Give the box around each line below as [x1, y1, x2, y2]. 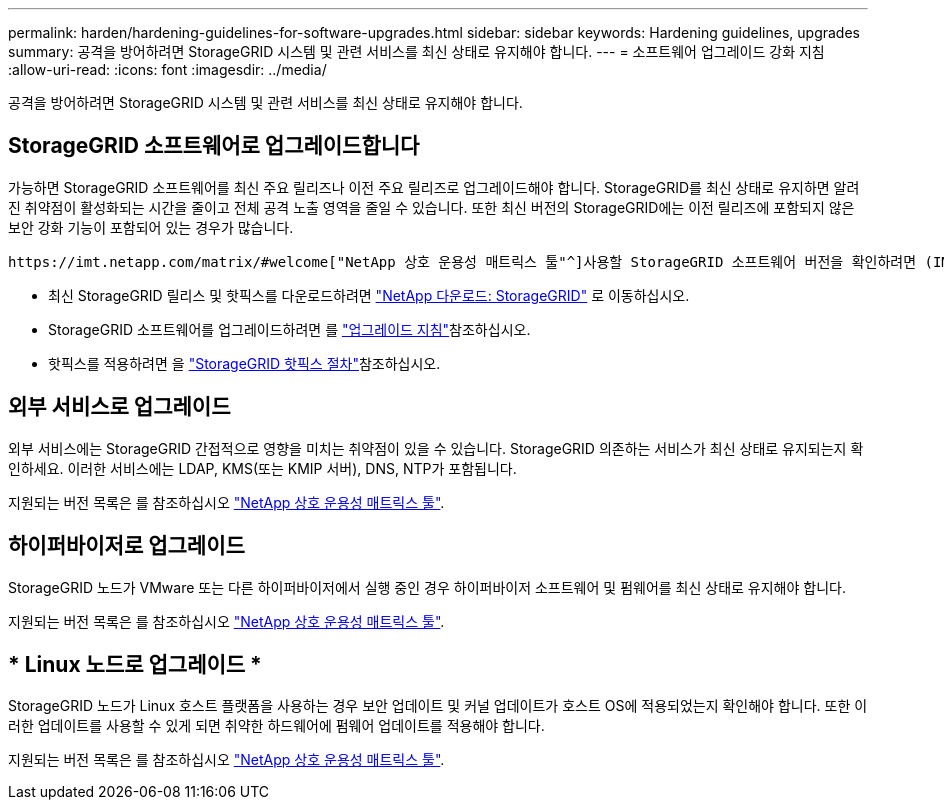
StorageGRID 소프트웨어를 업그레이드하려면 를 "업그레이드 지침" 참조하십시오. [48, 320, 531, 338]
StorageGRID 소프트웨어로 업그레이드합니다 [8, 133, 420, 159]
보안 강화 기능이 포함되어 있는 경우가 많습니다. [8, 218, 294, 236]
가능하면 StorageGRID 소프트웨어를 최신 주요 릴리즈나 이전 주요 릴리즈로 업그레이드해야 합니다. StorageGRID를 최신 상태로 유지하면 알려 [8, 178, 860, 196]
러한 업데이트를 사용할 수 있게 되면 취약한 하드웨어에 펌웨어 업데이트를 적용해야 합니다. [8, 717, 545, 735]
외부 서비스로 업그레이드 [8, 394, 231, 420]
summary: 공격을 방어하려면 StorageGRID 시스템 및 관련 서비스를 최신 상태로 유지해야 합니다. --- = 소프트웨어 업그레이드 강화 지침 [8, 43, 825, 60]
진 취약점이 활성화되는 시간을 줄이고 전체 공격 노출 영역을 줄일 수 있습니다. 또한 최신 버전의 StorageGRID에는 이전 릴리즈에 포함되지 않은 [8, 198, 855, 216]
